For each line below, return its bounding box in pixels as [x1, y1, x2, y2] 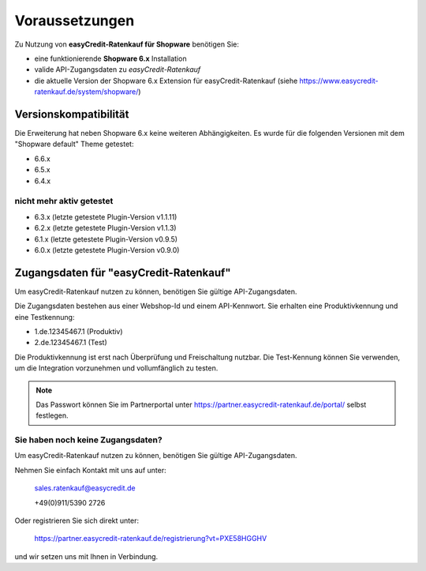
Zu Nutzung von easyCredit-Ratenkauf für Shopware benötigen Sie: [14, 39, 240, 49]
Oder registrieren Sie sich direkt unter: [14, 516, 140, 525]
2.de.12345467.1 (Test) [34, 338, 107, 347]
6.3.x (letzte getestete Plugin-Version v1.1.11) [34, 212, 177, 221]
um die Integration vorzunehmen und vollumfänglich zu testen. [14, 363, 219, 373]
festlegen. [35, 411, 69, 420]
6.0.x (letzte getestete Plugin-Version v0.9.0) [34, 245, 180, 254]
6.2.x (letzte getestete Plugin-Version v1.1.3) [34, 224, 177, 233]
